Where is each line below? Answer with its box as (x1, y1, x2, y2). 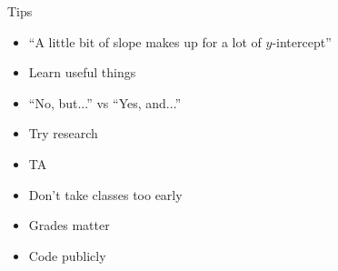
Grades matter (28, 216, 110, 235)
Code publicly (28, 246, 106, 265)
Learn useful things (28, 63, 136, 82)
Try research (28, 124, 98, 143)
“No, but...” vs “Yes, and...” (28, 93, 182, 112)
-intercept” (272, 32, 332, 51)
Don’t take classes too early (28, 185, 183, 204)
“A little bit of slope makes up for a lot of (28, 32, 262, 51)
